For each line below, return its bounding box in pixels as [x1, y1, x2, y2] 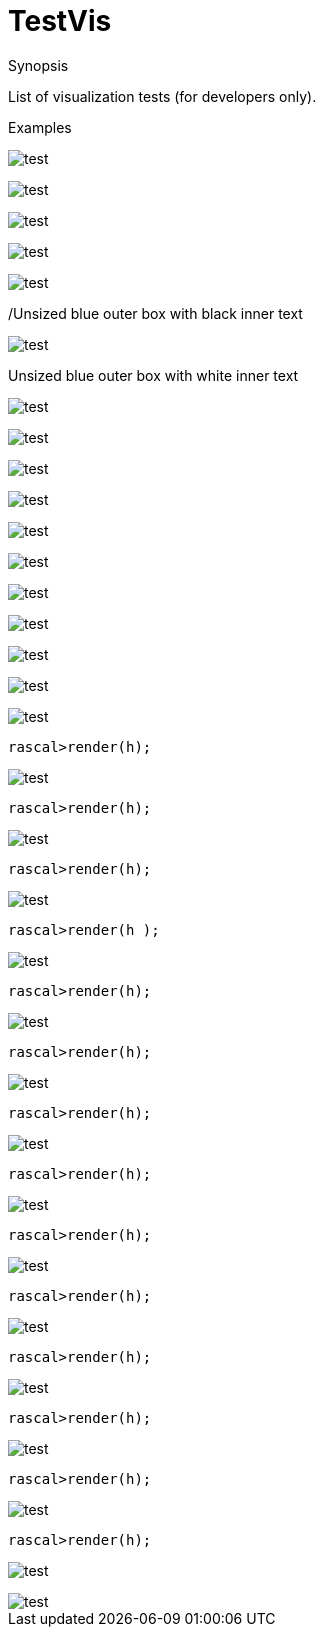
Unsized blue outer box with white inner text [8, 366, 299, 384]
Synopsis [8, 56, 69, 74]
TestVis [8, 4, 112, 38]
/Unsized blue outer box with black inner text [8, 304, 303, 322]
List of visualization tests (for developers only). [8, 87, 317, 105]
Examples [8, 118, 72, 136]
